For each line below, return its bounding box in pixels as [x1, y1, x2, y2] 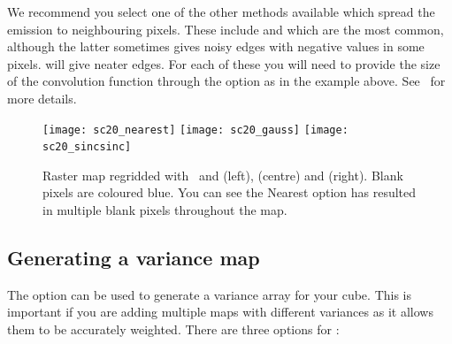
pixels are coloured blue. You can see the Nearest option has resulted [42, 183, 417, 202]
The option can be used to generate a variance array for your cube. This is [7, 285, 412, 303]
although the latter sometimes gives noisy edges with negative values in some [7, 37, 425, 56]
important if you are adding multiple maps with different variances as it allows [7, 302, 433, 321]
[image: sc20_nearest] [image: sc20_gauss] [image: [42, 123, 349, 136]
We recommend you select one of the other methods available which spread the [7, 3, 435, 20]
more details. [7, 88, 77, 107]
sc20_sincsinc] [42, 141, 132, 154]
